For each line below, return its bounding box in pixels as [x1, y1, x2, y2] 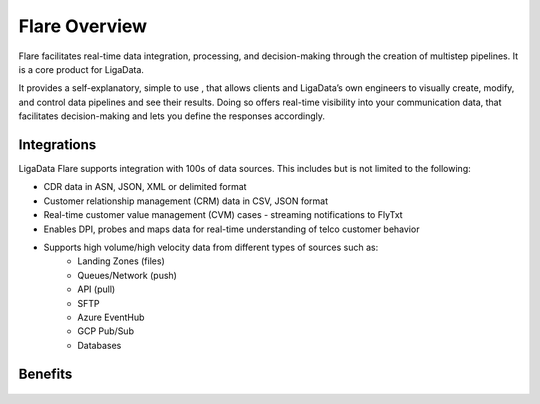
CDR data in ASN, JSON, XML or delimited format [43, 181, 247, 193]
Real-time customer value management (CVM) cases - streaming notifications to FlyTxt [43, 209, 404, 221]
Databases [77, 339, 122, 351]
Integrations [18, 136, 97, 153]
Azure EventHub [77, 311, 145, 323]
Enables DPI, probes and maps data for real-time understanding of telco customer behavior [43, 223, 420, 235]
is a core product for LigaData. [18, 63, 145, 75]
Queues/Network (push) [77, 269, 177, 281]
